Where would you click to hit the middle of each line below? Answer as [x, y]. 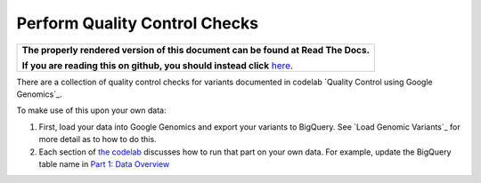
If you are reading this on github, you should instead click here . [158, 65]
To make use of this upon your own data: [91, 110]
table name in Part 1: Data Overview [104, 163]
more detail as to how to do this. [98, 139]
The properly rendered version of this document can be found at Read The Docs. [196, 50]
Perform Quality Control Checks [137, 23]
